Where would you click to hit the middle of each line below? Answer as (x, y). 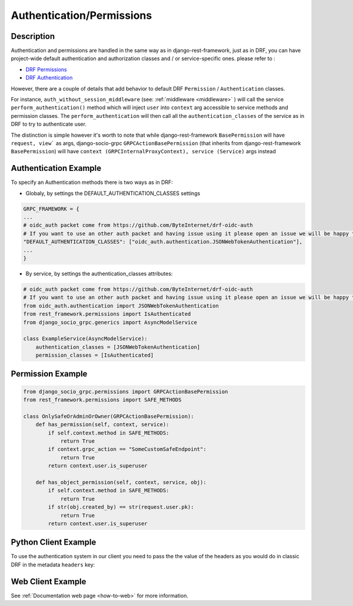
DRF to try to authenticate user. (49, 124)
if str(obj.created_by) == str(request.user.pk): (121, 507)
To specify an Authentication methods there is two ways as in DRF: (92, 182)
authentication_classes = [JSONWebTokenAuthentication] (118, 347)
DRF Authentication (49, 78)
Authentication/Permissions (81, 15)
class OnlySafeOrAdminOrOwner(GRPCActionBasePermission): (109, 416)
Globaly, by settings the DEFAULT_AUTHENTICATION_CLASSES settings (113, 193)
